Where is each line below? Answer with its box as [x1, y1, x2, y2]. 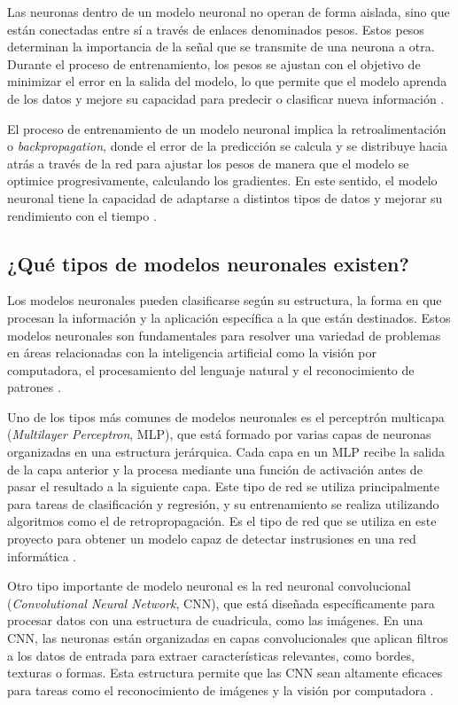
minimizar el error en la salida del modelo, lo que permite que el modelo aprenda [7, 72, 447, 90]
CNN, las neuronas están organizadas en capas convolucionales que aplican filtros [7, 629, 448, 647]
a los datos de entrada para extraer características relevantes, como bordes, [7, 646, 415, 664]
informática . [7, 546, 77, 565]
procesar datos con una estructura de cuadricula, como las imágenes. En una [7, 611, 423, 630]
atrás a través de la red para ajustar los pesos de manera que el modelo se [7, 153, 409, 172]
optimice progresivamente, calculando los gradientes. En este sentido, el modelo [7, 171, 438, 190]
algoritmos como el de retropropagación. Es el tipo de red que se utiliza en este [7, 512, 437, 530]
